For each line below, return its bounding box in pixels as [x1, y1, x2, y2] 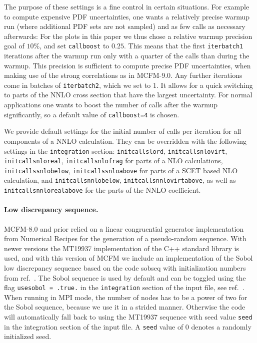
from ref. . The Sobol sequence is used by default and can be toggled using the [4, 272, 246, 283]
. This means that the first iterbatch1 [123, 40, 243, 51]
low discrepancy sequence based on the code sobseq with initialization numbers [4, 262, 246, 273]
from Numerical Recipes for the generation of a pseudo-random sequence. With [4, 233, 246, 244]
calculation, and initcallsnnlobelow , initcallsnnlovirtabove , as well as [4, 175, 236, 185]
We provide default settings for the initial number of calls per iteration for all [4, 126, 241, 136]
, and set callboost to [39, 40, 109, 51]
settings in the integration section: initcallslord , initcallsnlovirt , [4, 145, 227, 156]
